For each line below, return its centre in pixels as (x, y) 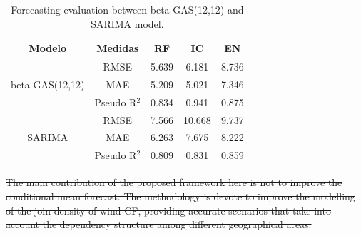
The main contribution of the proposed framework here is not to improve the (174, 182)
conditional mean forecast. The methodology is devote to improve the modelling (180, 196)
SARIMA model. (127, 23)
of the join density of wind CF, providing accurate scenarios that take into (168, 210)
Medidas (118, 48)
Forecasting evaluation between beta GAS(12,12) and (127, 9)
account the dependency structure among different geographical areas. (159, 224)
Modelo (48, 48)
